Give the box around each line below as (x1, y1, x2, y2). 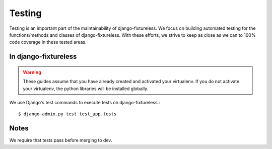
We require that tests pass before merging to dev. (9, 137, 112, 143)
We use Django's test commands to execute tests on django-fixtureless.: (9, 99, 161, 105)
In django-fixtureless (9, 52, 77, 61)
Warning (23, 69, 41, 75)
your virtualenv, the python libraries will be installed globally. (23, 86, 149, 92)
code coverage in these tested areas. (9, 39, 87, 45)
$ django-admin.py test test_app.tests (18, 111, 117, 117)
